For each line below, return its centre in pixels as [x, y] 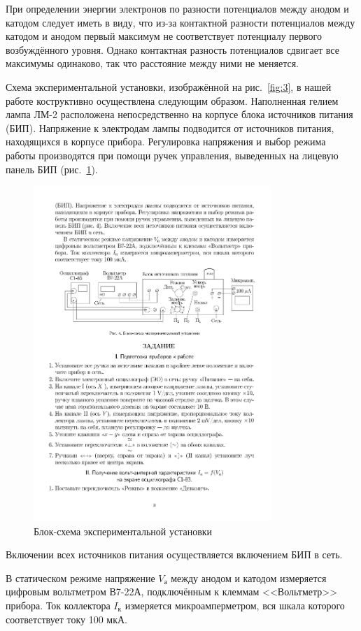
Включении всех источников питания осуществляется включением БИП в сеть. [174, 554]
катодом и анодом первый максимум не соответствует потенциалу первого [164, 36]
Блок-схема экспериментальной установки [123, 531]
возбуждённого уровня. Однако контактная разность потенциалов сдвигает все [172, 49]
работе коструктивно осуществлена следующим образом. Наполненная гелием [172, 100]
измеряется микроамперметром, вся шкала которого [235, 605]
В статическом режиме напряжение [80, 578]
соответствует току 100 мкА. [66, 619]
